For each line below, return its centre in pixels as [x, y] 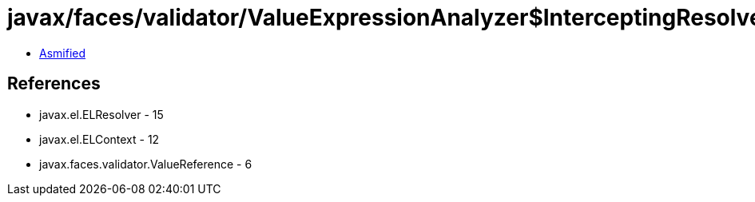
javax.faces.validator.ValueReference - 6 [146, 164]
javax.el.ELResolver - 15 [101, 114]
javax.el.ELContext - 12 [99, 139]
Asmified [63, 53]
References [54, 84]
